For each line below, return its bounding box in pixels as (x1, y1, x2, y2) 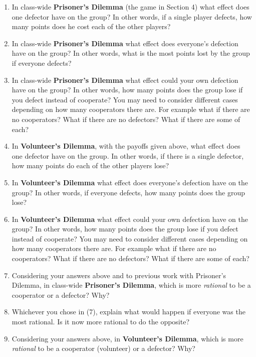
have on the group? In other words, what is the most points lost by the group (12, 48, 250, 58)
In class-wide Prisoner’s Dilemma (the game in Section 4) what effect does (12, 2, 249, 12)
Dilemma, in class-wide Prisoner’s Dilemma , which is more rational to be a (12, 280, 251, 290)
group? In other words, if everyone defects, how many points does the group (12, 187, 245, 197)
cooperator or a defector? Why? (12, 289, 110, 300)
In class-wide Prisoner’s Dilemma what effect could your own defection (12, 74, 238, 85)
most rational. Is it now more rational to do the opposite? (12, 316, 190, 327)
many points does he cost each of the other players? (12, 21, 171, 32)
